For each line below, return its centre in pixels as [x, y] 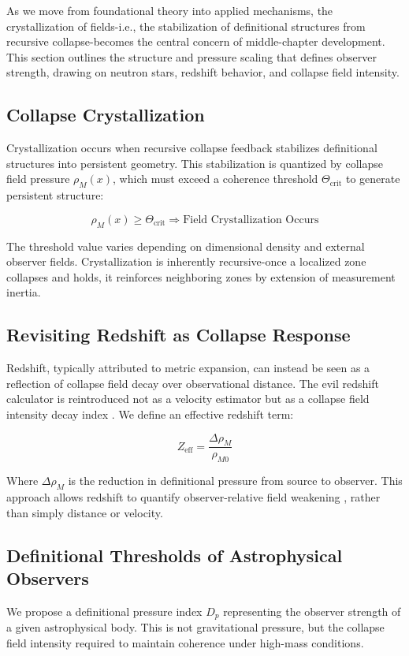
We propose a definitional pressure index [104, 611]
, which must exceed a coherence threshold [216, 179]
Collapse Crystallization [106, 115]
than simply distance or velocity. [85, 512]
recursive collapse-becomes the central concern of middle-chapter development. [196, 41]
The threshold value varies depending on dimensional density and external [186, 246]
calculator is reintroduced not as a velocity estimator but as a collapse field [188, 399]
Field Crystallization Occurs [251, 220]
